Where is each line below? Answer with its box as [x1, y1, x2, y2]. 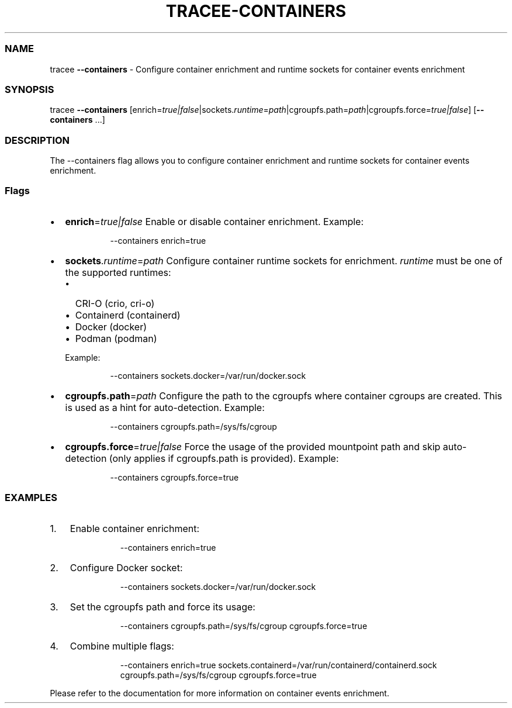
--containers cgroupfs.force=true [110, 472, 239, 482]
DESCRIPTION [5, 134, 70, 146]
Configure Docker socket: [70, 561, 183, 574]
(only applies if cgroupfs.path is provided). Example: [109, 452, 339, 464]
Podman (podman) [75, 332, 157, 344]
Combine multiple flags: [70, 640, 174, 652]
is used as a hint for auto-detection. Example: [65, 401, 265, 413]
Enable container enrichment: [70, 522, 200, 534]
